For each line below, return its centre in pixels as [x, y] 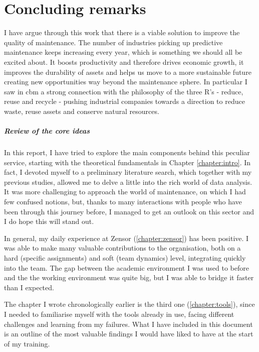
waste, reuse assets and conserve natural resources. [82, 111]
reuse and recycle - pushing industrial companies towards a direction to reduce [124, 101]
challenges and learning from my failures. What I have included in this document [128, 324]
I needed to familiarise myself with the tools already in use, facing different [119, 314]
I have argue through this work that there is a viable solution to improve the [122, 32]
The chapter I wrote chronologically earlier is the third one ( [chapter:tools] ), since [129, 304]
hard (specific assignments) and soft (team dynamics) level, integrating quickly [125, 257]
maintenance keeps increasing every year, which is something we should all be [123, 52]
